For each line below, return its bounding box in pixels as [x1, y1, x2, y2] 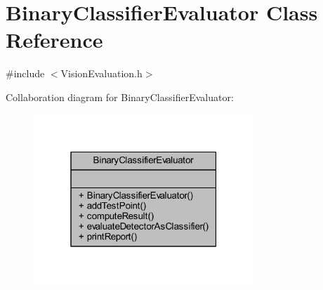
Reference [6, 25, 103, 54]
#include [6, 66, 45, 81]
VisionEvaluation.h [60, 66, 143, 81]
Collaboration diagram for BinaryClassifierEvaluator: [6, 89, 234, 104]
